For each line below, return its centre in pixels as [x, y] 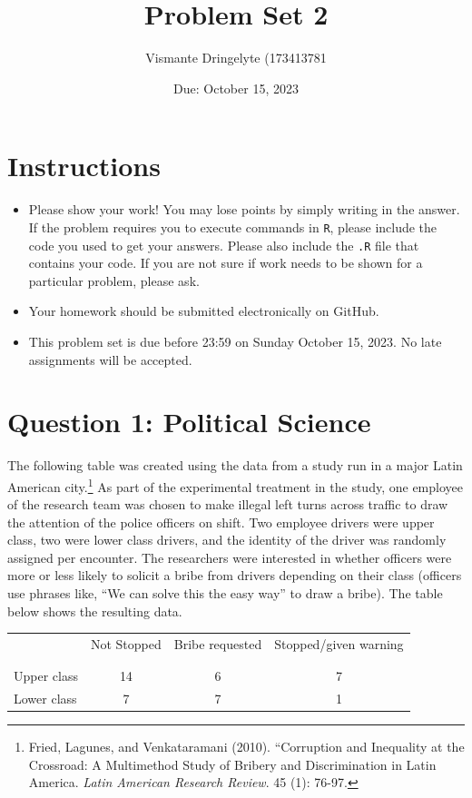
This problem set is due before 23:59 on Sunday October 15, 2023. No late [235, 341]
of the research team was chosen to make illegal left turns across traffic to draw [228, 504]
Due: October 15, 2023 [236, 88]
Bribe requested [218, 644]
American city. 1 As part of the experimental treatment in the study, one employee [235, 485]
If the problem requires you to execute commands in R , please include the [233, 227]
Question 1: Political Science [189, 422]
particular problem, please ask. [114, 280]
